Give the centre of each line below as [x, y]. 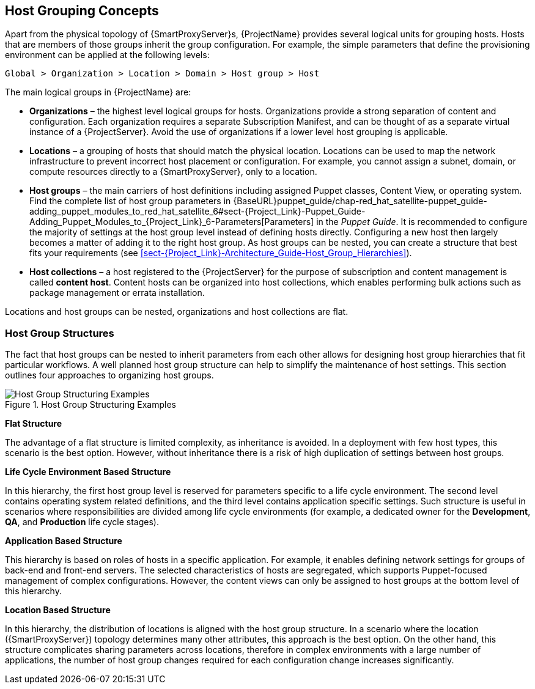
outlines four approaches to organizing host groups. [109, 375]
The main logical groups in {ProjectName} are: [98, 92]
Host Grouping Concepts [82, 11]
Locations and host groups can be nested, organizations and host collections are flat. [177, 312]
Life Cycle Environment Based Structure [88, 472]
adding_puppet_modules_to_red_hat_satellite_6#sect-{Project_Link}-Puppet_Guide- [197, 212]
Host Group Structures [60, 333]
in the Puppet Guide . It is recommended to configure [422, 222]
